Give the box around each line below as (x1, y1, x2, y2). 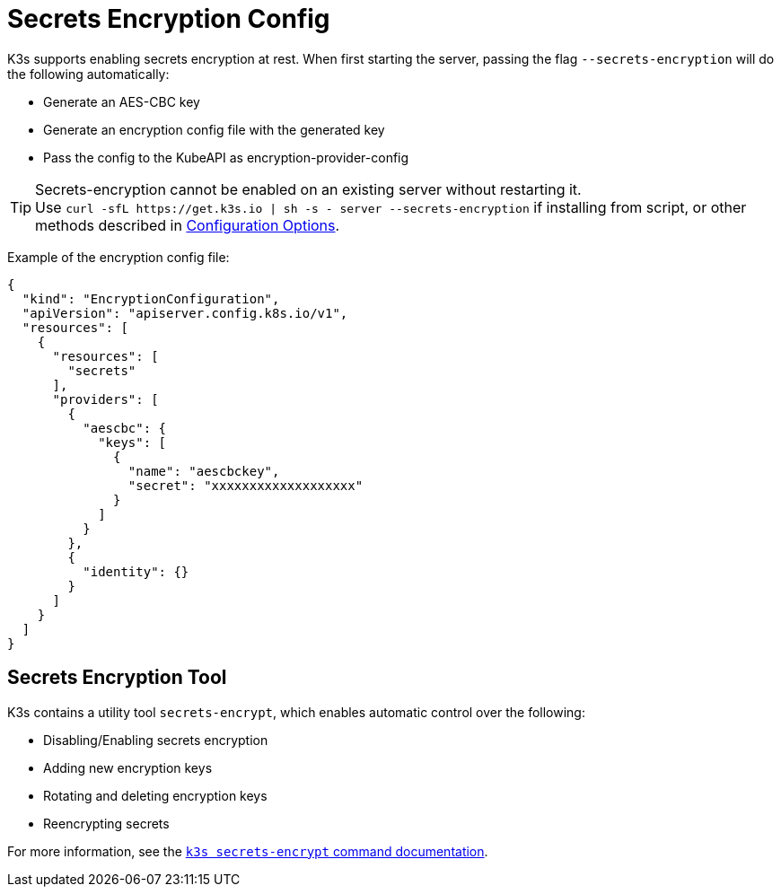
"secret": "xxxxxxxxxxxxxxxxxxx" (127, 478, 364, 493)
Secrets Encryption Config (7, 4, 330, 34)
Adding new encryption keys (43, 759, 213, 776)
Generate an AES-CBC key (43, 93, 200, 110)
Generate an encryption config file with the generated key (43, 121, 385, 137)
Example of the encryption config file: (7, 249, 230, 265)
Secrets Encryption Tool (7, 666, 227, 689)
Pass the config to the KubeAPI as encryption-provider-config (43, 149, 409, 165)
